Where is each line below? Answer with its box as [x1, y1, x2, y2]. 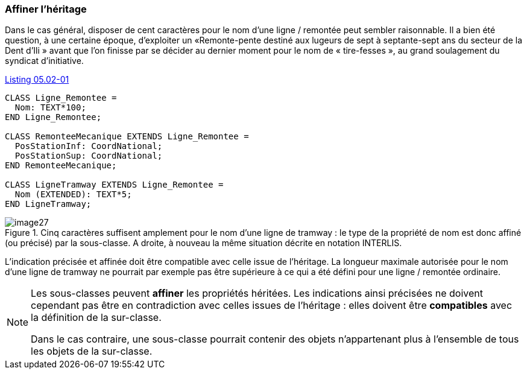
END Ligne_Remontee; [5, 112, 102, 122]
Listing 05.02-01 [5, 74, 69, 85]
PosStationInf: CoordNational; [14, 141, 163, 151]
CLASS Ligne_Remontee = [5, 93, 117, 103]
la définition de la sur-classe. [31, 311, 162, 324]
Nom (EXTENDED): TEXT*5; [14, 189, 132, 200]
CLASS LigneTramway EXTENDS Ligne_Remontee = [5, 180, 224, 190]
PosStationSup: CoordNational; [14, 151, 163, 161]
